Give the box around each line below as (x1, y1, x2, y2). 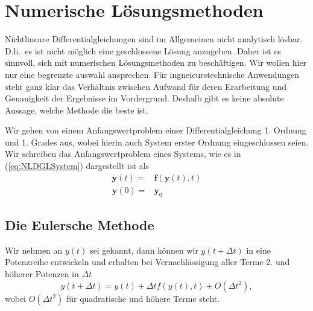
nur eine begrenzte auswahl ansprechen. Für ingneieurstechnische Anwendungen (5, 68, 300, 80)
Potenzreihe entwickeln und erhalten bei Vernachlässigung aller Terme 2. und (5, 255, 290, 268)
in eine (246, 243, 271, 256)
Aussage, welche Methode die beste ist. (5, 103, 148, 116)
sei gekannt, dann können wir (90, 243, 198, 256)
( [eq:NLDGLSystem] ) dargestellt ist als (5, 159, 150, 172)
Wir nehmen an (5, 243, 63, 256)
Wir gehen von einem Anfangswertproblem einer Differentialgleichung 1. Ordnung (5, 124, 306, 136)
